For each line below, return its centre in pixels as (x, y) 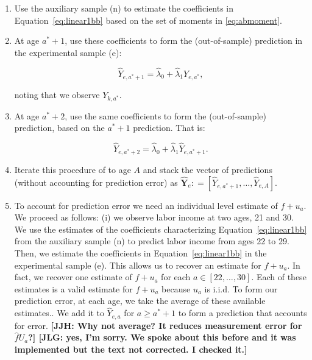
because (176, 288)
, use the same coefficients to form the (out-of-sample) (165, 115)
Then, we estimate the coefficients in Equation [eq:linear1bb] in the (140, 253)
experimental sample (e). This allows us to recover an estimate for (138, 265)
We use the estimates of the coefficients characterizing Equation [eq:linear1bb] (161, 229)
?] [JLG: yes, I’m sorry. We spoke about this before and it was (162, 337)
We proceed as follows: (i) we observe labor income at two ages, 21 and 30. (154, 217)
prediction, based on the (59, 128)
